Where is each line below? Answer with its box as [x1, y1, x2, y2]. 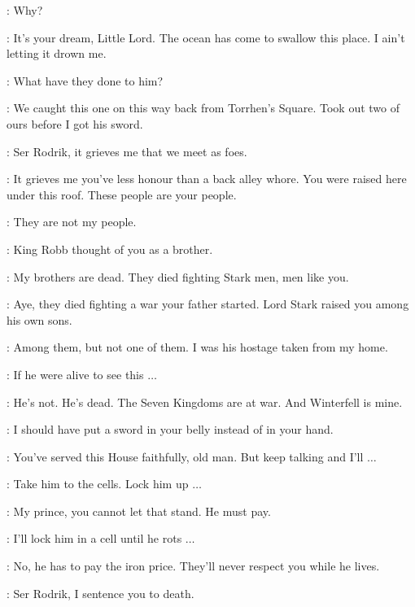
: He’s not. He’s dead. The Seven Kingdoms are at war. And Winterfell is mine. [7, 393, 403, 410]
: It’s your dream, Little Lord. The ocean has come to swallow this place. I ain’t [7, 28, 405, 46]
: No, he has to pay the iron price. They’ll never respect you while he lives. [7, 557, 380, 574]
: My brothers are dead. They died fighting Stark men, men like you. [7, 268, 349, 285]
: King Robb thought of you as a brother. [7, 240, 213, 257]
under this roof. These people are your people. [7, 186, 237, 203]
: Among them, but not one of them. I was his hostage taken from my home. [7, 338, 388, 356]
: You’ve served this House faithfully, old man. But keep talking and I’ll [7, 448, 364, 465]
